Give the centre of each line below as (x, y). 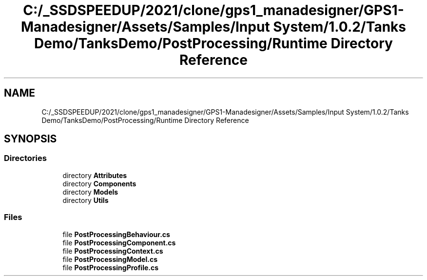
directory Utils (86, 200)
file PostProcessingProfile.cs (111, 267)
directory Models (90, 192)
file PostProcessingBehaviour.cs (116, 234)
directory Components (99, 183)
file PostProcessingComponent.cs (119, 242)
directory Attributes (95, 175)
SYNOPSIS (30, 139)
